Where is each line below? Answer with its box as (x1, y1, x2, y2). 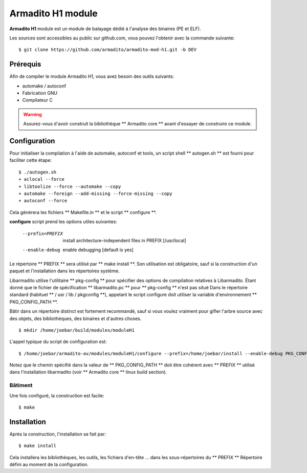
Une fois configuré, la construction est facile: (9, 392, 104, 399)
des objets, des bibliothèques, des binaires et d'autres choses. (9, 315, 142, 321)
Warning (23, 111, 42, 117)
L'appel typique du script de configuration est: (9, 338, 107, 345)
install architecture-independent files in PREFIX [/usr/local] (62, 238, 186, 243)
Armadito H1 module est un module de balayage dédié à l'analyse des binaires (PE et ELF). (9, 26, 202, 32)
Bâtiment (9, 382, 33, 389)
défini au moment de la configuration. (9, 461, 89, 468)
